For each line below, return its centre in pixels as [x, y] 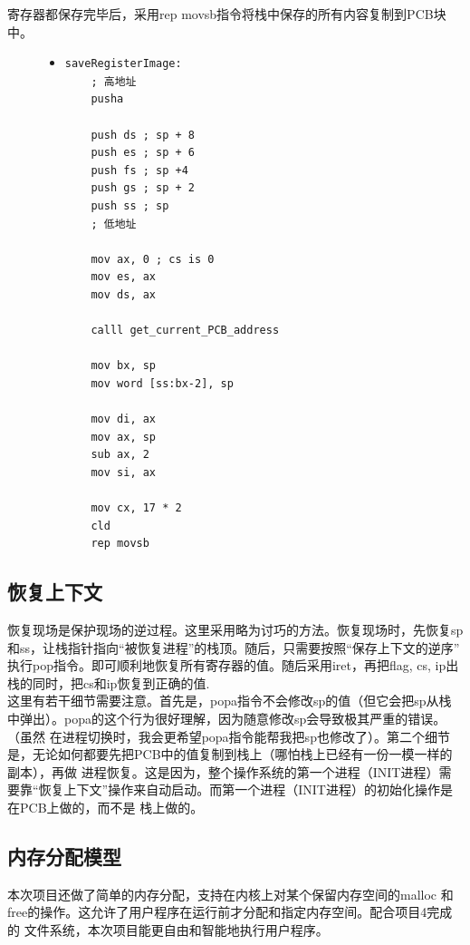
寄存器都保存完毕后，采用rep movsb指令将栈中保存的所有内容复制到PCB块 [227, 14]
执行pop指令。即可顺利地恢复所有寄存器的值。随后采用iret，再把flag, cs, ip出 [233, 665]
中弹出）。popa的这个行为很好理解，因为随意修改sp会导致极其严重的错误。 [227, 718]
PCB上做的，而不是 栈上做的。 [111, 807]
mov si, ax [124, 472]
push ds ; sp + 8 [143, 135]
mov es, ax [124, 277]
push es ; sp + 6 [143, 153]
